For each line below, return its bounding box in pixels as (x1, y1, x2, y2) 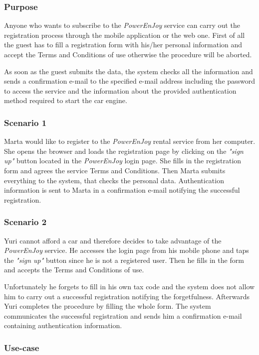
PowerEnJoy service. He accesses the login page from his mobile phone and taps (4, 245, 249, 255)
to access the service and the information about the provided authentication (4, 85, 237, 96)
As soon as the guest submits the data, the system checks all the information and (4, 66, 253, 76)
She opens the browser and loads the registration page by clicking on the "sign (4, 145, 244, 156)
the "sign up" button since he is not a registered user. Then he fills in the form (4, 254, 244, 265)
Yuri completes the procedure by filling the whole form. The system (4, 301, 211, 311)
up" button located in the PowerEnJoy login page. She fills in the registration (4, 155, 242, 166)
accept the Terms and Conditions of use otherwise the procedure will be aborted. (4, 49, 252, 59)
